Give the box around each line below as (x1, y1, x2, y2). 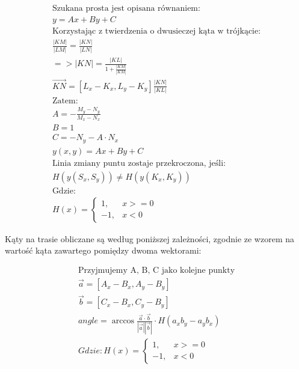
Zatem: (52, 97, 78, 106)
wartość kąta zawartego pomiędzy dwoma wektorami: (5, 244, 202, 257)
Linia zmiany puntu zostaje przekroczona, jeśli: (52, 159, 226, 168)
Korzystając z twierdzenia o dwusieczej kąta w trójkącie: (52, 27, 261, 36)
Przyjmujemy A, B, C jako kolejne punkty (78, 266, 235, 275)
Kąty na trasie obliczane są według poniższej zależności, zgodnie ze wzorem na (5, 232, 295, 245)
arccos (111, 317, 135, 326)
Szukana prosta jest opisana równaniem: (52, 4, 200, 13)
